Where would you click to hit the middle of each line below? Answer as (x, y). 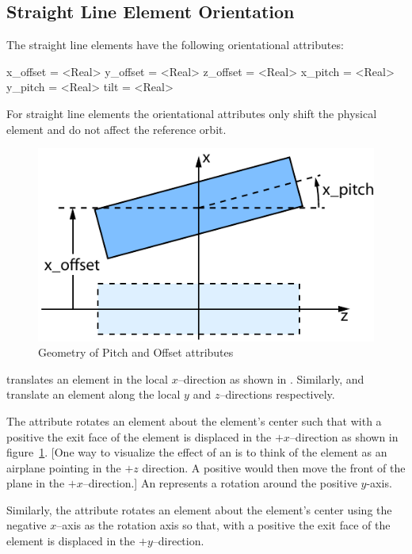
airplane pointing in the (64, 467)
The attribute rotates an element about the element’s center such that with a (194, 420)
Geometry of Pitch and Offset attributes (136, 352)
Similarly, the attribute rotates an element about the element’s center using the (199, 509)
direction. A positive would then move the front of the (274, 467)
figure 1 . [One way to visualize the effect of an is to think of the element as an (197, 452)
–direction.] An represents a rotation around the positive (220, 483)
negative (27, 525)
